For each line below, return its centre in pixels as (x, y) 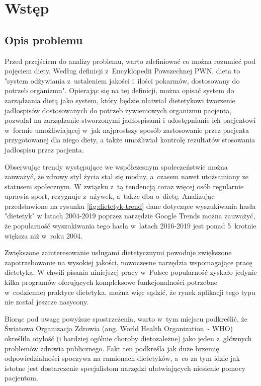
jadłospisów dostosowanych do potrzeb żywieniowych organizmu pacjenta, (118, 110)
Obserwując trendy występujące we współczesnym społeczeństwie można (116, 166)
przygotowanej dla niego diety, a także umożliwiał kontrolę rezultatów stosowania (130, 140)
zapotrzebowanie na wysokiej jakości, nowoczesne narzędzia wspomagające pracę (128, 262)
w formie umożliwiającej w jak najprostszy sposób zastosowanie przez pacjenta (127, 130)
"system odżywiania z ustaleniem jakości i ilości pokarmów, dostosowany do (122, 80)
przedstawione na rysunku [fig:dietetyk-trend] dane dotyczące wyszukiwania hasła (130, 206)
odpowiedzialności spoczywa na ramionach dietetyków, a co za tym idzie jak (122, 358)
